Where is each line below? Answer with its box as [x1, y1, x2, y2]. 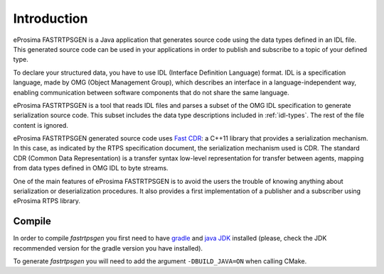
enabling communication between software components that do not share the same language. [13, 88, 289, 97]
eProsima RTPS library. [13, 197, 81, 205]
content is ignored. [13, 121, 69, 129]
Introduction [13, 11, 88, 26]
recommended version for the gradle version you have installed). [13, 243, 203, 252]
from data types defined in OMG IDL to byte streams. [13, 164, 169, 172]
